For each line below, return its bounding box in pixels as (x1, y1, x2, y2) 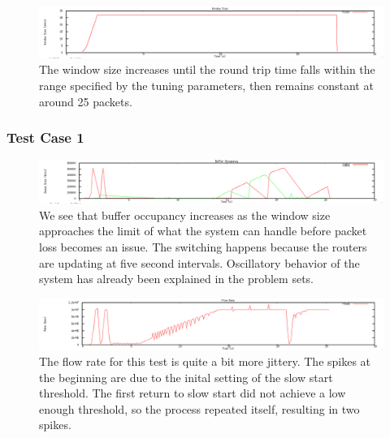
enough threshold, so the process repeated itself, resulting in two (39, 400, 360, 417)
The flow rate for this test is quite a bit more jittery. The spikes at (39, 353, 371, 370)
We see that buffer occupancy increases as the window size (39, 206, 331, 223)
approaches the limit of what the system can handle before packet (39, 222, 367, 239)
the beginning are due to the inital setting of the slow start (39, 368, 333, 385)
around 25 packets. (39, 92, 132, 109)
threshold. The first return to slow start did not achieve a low (39, 384, 346, 401)
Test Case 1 (6, 127, 84, 148)
